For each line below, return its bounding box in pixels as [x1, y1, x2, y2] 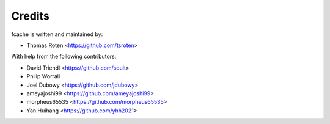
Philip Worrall [26, 73, 61, 80]
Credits [11, 9, 50, 23]
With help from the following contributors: [11, 53, 117, 60]
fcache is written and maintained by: [11, 31, 103, 38]
